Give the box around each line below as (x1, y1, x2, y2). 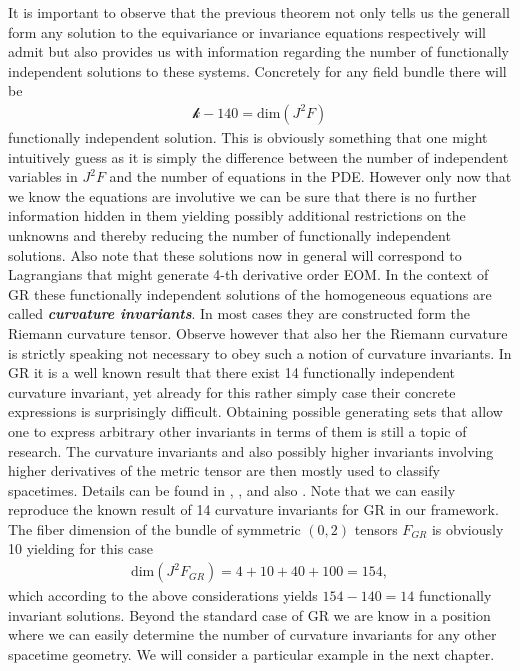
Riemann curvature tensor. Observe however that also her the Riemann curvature (8, 322, 508, 343)
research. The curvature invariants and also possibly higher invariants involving (8, 440, 494, 461)
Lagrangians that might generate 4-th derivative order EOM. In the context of (8, 264, 489, 285)
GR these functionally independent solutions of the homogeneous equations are (8, 283, 492, 304)
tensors (354, 518, 398, 539)
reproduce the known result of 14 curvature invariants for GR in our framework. (8, 499, 499, 520)
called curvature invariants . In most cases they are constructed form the (8, 303, 470, 324)
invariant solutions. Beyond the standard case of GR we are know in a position (8, 604, 491, 625)
